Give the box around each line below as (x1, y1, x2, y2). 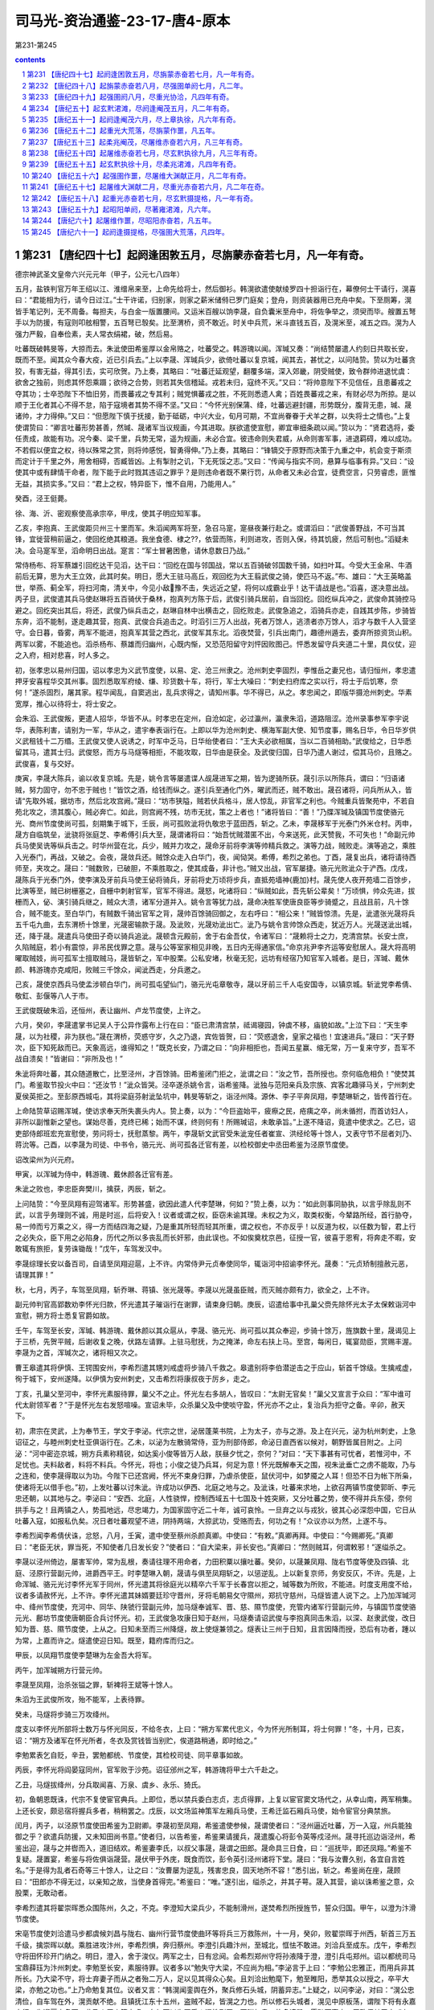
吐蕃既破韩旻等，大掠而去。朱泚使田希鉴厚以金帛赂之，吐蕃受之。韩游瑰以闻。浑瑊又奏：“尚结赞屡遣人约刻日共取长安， (14, 344, 413, 354)
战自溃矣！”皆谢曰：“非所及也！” (14, 1054, 124, 1064)
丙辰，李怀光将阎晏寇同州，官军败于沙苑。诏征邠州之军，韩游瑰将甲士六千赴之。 (14, 1765, 283, 1774)
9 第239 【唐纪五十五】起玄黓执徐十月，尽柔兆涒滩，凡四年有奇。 (22, 159, 241, 169)
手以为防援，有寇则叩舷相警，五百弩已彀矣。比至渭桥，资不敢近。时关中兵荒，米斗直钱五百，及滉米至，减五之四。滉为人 (14, 318, 416, 327)
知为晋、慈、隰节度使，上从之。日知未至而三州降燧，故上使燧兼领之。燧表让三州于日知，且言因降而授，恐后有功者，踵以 (14, 1624, 416, 1634)
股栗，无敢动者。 (14, 1888, 72, 1897)
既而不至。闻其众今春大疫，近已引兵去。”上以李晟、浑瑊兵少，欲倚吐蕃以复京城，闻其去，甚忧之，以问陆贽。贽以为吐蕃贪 (14, 355, 416, 365)
